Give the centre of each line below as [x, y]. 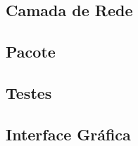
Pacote [31, 52]
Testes [29, 92]
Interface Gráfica [68, 134]
